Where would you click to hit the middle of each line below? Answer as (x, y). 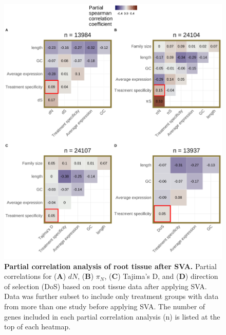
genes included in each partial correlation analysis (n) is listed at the (112, 316)
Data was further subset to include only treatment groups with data (111, 296)
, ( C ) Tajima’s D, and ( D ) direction (161, 276)
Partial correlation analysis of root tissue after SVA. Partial (110, 266)
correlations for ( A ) (35, 276)
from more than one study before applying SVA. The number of (105, 306)
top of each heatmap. (37, 327)
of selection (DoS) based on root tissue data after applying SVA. (106, 286)
